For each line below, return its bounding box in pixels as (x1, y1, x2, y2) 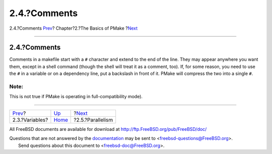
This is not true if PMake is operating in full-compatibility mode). (9, 94, 143, 100)
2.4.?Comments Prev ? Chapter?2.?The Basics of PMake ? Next (9, 25, 138, 31)
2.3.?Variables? (12, 116, 48, 123)
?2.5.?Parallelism (74, 116, 113, 123)
